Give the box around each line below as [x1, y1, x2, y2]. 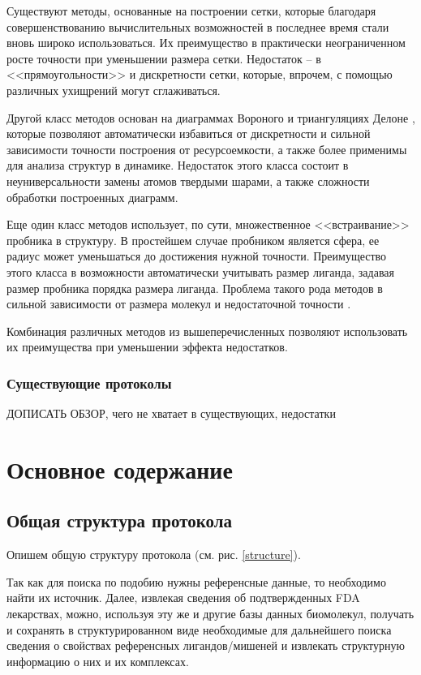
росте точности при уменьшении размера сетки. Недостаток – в [6, 49, 321, 67]
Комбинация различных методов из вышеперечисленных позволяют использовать [6, 322, 408, 339]
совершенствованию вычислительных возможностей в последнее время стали [6, 18, 389, 35]
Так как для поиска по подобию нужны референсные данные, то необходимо [6, 573, 386, 590]
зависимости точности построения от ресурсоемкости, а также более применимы [6, 140, 407, 157]
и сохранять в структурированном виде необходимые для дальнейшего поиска [6, 621, 392, 638]
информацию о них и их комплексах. [6, 652, 189, 669]
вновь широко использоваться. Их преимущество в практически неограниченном [6, 34, 406, 51]
